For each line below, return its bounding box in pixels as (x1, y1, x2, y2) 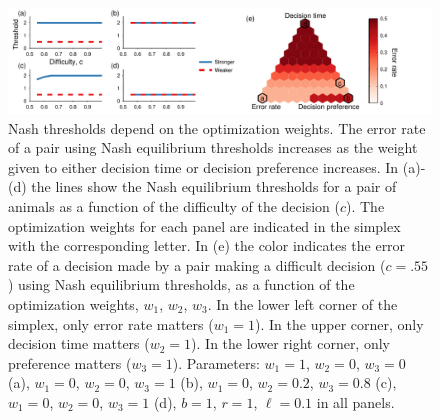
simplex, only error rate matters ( (8, 313, 214, 334)
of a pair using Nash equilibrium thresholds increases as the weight (8, 137, 418, 158)
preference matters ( (8, 352, 132, 373)
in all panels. (316, 391, 395, 412)
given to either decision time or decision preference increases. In (8, 156, 399, 177)
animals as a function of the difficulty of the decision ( (8, 195, 340, 216)
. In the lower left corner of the (207, 293, 398, 314)
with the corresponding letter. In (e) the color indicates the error (8, 235, 406, 256)
